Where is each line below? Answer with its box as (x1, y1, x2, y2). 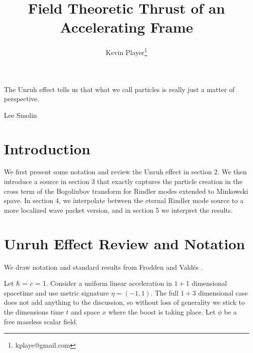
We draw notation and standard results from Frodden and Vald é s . (4, 261, 203, 272)
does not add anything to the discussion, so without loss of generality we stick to (4, 297, 245, 307)
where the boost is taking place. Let (108, 306, 216, 316)
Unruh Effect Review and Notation (4, 233, 245, 253)
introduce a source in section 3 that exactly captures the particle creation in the (4, 176, 243, 186)
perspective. (4, 93, 39, 104)
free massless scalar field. (4, 316, 78, 326)
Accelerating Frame (60, 17, 193, 37)
